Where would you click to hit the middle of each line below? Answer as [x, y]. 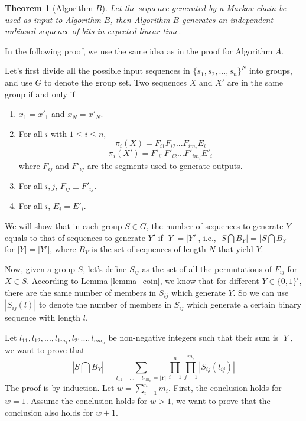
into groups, [271, 71]
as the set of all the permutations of [207, 268]
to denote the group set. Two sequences [116, 82]
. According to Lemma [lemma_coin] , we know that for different [143, 281]
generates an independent [228, 19]
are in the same [255, 82]
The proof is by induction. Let [60, 388]
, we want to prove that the [221, 400]
